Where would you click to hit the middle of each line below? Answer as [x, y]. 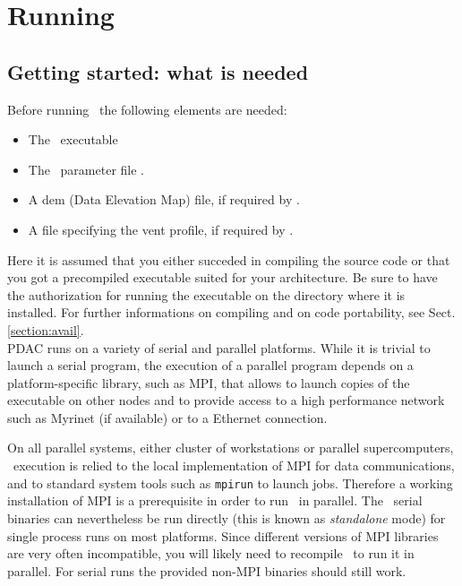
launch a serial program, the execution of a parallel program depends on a [210, 365]
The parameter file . [86, 169]
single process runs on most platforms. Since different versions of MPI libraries [223, 535]
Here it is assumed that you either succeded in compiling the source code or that [229, 259]
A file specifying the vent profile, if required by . [161, 229]
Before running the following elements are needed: [147, 109]
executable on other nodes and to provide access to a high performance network [226, 400]
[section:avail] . [46, 329]
